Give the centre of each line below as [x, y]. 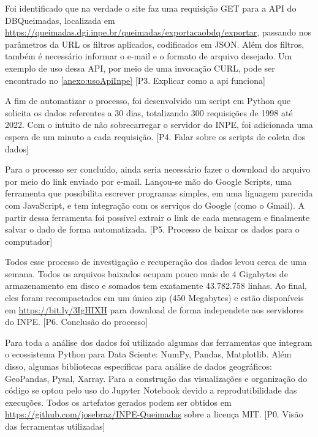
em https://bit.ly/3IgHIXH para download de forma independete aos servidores [154, 309]
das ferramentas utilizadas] [55, 426]
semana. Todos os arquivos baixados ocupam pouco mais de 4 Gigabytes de [146, 273]
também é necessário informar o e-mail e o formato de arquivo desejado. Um [149, 56]
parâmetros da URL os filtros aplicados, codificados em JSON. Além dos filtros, [155, 44]
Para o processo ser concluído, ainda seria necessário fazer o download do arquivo [158, 169]
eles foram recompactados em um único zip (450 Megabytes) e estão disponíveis [154, 298]
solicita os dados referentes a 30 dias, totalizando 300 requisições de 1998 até [149, 112]
